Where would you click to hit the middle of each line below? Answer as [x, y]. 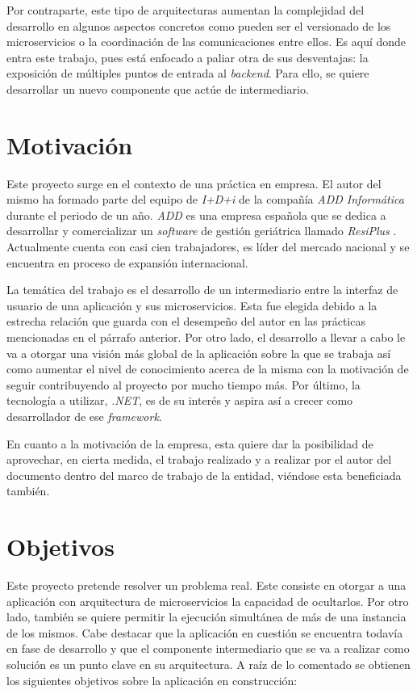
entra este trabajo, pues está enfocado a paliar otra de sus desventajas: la [188, 57]
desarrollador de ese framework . [84, 416]
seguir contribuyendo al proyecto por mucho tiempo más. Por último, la [183, 384]
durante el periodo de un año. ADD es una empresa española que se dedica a [196, 215]
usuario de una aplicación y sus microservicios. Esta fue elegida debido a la [192, 305]
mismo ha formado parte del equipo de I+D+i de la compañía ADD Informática [205, 199]
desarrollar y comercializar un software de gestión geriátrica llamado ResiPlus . [202, 231]
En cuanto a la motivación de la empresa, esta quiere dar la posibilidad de [190, 443]
